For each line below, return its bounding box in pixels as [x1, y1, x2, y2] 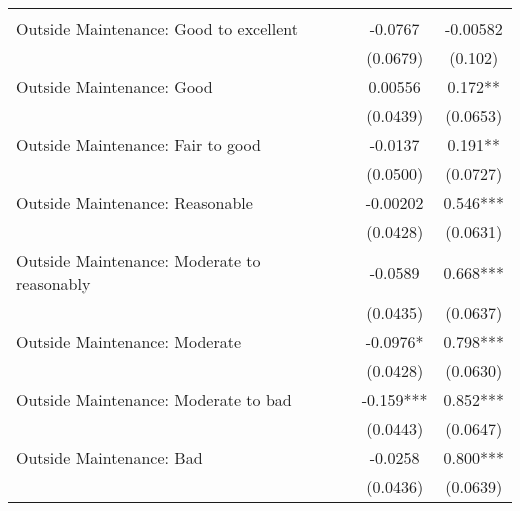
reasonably [16, 272, 91, 295]
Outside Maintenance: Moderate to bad [16, 388, 292, 411]
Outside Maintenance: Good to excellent [16, 17, 298, 40]
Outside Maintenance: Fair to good [16, 133, 261, 156]
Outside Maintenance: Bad [16, 446, 203, 469]
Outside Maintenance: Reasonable [16, 191, 253, 214]
